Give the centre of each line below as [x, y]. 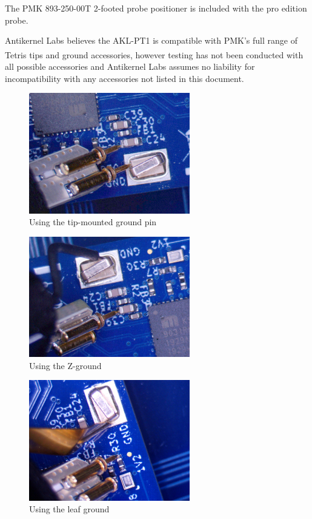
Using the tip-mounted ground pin [93, 222]
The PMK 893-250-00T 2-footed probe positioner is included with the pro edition [156, 8]
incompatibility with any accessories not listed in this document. [124, 78]
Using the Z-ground [65, 365]
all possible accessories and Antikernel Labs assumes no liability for [130, 66]
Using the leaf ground [69, 509]
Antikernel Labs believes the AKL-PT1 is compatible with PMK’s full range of [151, 40]
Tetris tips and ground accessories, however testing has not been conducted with [154, 54]
